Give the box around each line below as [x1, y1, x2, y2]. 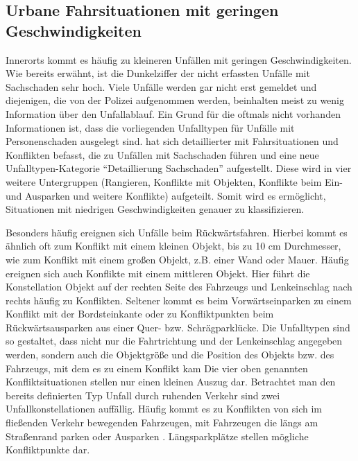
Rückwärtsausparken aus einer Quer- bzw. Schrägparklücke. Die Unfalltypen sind [6, 320, 350, 334]
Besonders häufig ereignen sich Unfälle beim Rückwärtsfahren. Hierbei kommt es [6, 225, 348, 239]
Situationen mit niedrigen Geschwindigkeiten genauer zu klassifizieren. [6, 202, 305, 216]
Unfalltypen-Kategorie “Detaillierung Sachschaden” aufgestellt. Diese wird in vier [6, 161, 352, 175]
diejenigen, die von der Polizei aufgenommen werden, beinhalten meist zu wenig [6, 93, 345, 107]
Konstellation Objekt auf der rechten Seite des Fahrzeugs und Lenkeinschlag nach [6, 279, 352, 294]
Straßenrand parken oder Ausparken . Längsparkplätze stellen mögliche [6, 428, 309, 443]
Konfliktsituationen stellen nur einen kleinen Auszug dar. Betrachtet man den [6, 374, 336, 389]
